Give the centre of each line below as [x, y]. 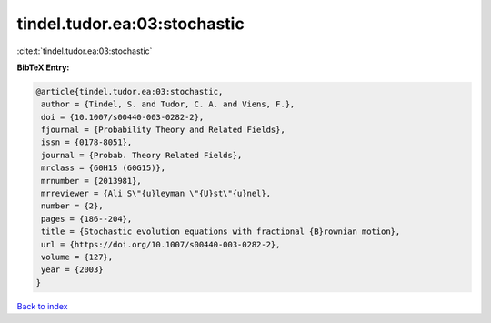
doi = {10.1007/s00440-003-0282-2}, [123, 117]
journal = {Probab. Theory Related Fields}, [142, 155]
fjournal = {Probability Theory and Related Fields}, [163, 130]
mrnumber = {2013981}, [92, 181]
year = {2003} [72, 270]
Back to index [42, 306]
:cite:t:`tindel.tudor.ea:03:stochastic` [85, 51]
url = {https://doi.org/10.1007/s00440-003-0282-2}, [161, 244]
